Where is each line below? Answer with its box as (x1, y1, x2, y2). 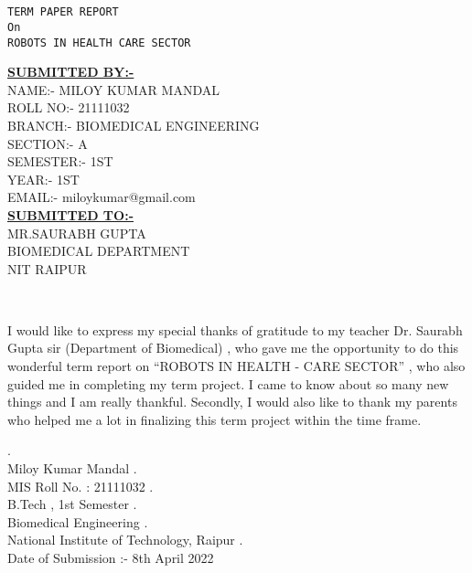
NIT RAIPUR (7, 259, 87, 278)
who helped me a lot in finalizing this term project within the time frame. (7, 409, 422, 429)
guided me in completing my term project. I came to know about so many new (7, 374, 449, 393)
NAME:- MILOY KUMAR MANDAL (7, 80, 220, 99)
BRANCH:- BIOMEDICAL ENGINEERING (7, 115, 260, 134)
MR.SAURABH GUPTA (7, 223, 146, 242)
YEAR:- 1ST (7, 169, 80, 188)
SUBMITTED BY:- (7, 62, 134, 81)
